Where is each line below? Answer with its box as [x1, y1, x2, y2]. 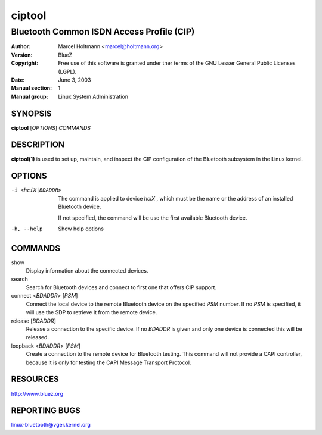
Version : [11, 51, 33, 58]
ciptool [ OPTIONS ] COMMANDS [11, 124, 91, 131]
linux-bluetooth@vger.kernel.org [11, 421, 91, 428]
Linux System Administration [58, 93, 128, 100]
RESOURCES [11, 374, 59, 384]
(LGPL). [58, 68, 77, 75]
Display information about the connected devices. [26, 267, 148, 274]
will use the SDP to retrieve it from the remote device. [26, 309, 157, 316]
